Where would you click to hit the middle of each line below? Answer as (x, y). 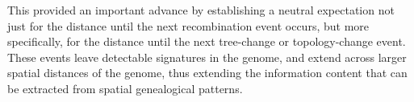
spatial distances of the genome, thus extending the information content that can (207, 73)
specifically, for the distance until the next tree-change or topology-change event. (207, 41)
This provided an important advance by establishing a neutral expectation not (201, 10)
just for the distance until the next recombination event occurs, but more (188, 25)
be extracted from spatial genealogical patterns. (125, 88)
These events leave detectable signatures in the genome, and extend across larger (207, 57)
